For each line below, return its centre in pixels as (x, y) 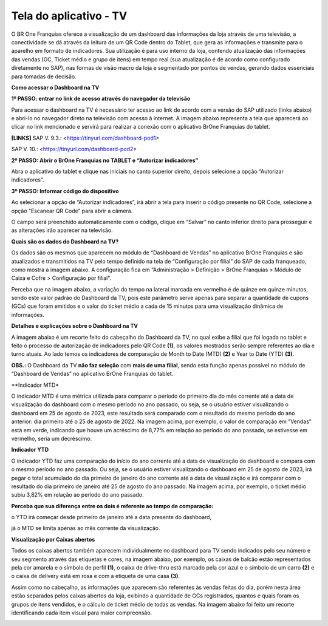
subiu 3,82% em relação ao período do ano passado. (77, 495)
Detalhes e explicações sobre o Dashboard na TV (74, 326)
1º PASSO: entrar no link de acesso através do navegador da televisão (101, 99)
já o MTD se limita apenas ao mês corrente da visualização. (86, 528)
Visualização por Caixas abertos (53, 539)
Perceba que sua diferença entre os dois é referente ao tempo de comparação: (112, 506)
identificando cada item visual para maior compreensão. (82, 613)
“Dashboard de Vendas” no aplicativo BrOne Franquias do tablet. (92, 374)
